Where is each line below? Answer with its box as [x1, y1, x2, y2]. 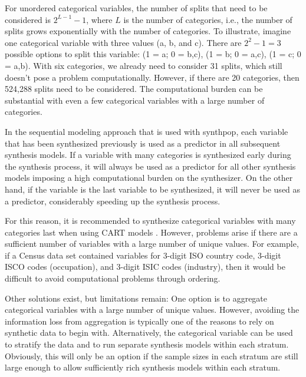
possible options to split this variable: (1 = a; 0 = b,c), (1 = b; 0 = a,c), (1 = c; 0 [5, 48, 301, 60]
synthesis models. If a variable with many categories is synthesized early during [5, 148, 291, 161]
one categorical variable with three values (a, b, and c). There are [5, 36, 242, 48]
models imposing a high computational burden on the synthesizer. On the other [5, 171, 293, 184]
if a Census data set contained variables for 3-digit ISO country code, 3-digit [5, 249, 281, 261]
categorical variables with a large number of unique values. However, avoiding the [5, 303, 300, 316]
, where [86, 13, 113, 25]
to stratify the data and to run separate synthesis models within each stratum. [5, 338, 289, 350]
